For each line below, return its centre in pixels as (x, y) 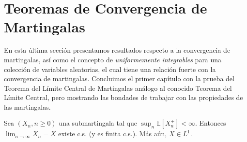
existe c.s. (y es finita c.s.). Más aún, (113, 134)
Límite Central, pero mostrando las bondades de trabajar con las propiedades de (123, 97)
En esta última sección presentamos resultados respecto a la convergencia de (117, 50)
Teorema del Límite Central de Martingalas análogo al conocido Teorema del (118, 88)
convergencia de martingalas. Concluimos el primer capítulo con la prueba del (119, 78)
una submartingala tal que (98, 123)
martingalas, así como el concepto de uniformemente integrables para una (113, 59)
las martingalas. (27, 106)
